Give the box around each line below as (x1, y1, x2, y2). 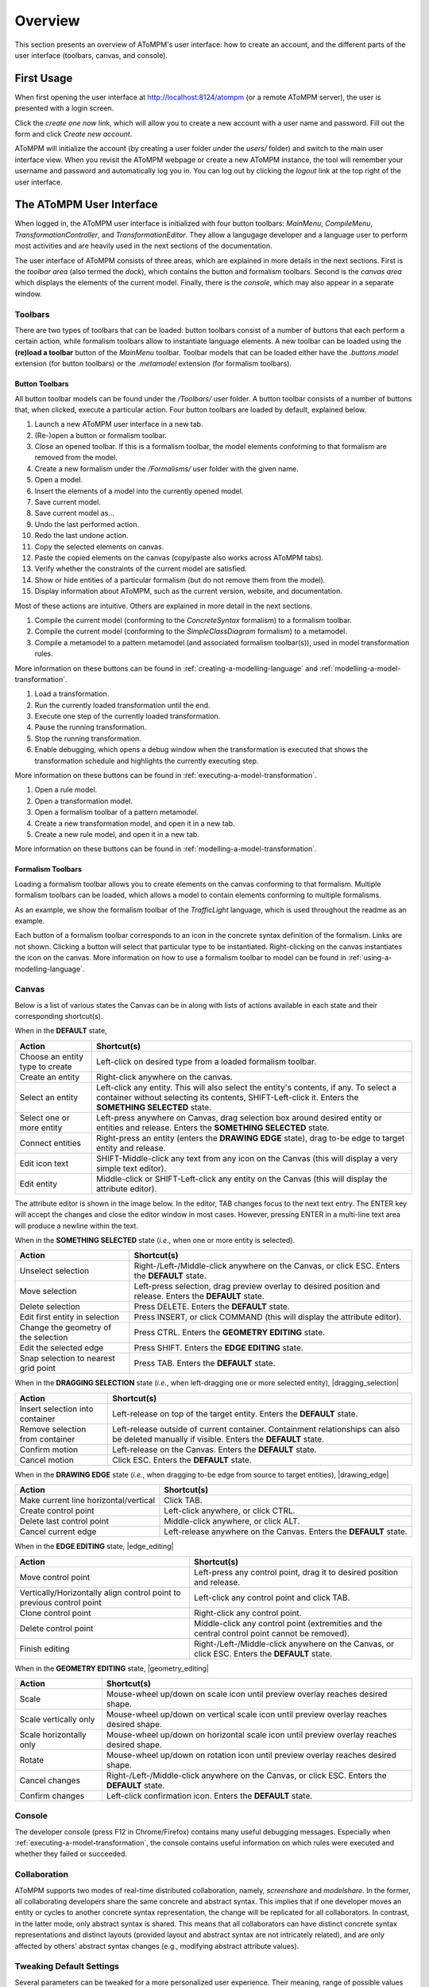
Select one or (19, 1112, 70, 1123)
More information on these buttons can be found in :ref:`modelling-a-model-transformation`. (14, 844, 317, 854)
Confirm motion (19, 1443, 79, 1454)
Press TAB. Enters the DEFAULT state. (133, 1358, 276, 1369)
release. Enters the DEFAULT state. (133, 1291, 265, 1302)
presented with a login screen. (14, 103, 114, 113)
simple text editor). (96, 1163, 167, 1174)
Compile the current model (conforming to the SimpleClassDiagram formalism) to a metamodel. (34, 626, 347, 636)
